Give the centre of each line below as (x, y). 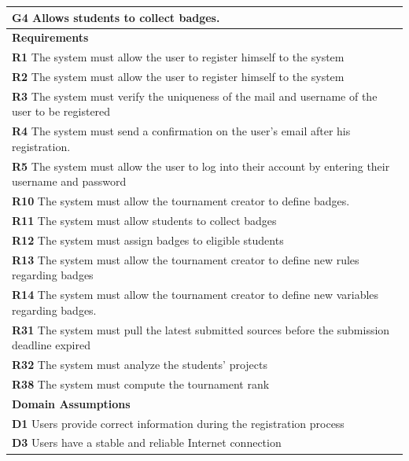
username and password (69, 181)
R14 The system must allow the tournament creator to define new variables (195, 295)
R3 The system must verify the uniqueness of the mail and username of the (195, 96)
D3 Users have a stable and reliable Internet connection (147, 443)
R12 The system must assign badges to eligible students (148, 240)
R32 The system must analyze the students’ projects (140, 365)
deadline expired (52, 345)
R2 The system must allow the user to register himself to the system (178, 77)
